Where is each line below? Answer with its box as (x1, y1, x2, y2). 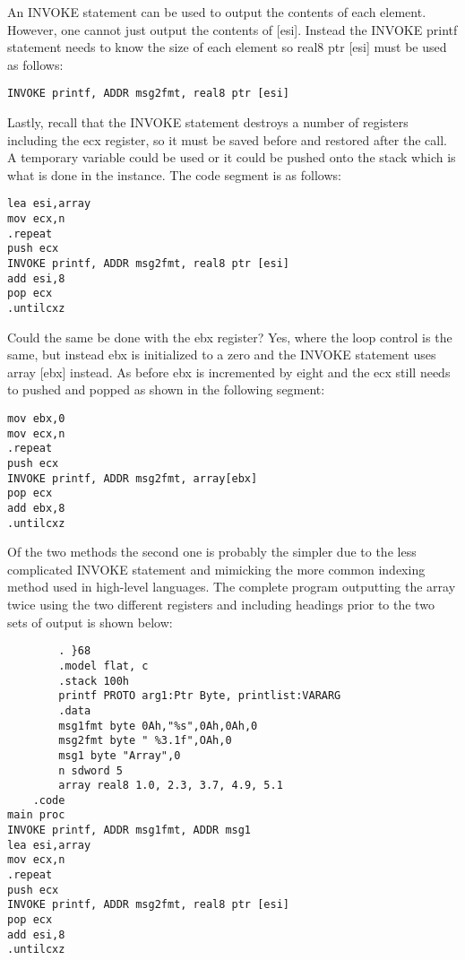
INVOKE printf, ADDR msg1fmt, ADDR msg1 (7, 824, 252, 837)
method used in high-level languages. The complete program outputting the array (7, 577, 456, 596)
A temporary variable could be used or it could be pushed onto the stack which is (7, 148, 456, 167)
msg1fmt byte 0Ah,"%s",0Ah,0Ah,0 (58, 719, 258, 732)
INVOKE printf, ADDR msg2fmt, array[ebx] (7, 471, 258, 485)
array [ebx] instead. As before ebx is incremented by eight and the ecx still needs (7, 362, 451, 381)
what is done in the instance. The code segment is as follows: (7, 165, 341, 184)
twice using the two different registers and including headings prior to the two (7, 595, 435, 614)
